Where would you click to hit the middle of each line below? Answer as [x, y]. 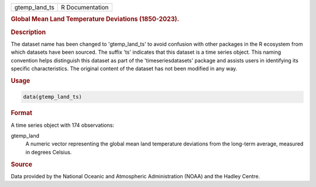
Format [21, 113]
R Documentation [85, 7]
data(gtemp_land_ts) [52, 97]
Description [28, 32]
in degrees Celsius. [49, 152]
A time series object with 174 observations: [62, 125]
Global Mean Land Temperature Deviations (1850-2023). [95, 19]
